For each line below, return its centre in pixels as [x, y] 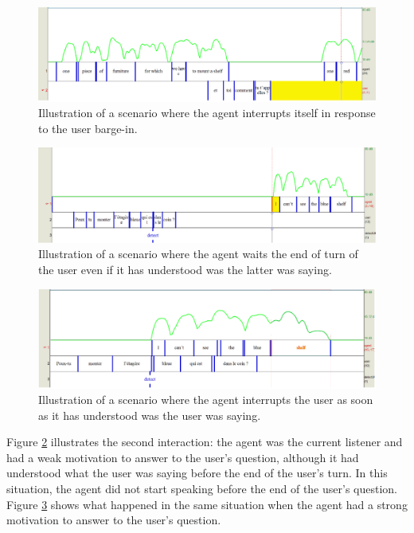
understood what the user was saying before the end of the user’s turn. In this [197, 473]
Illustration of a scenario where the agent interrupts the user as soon [206, 400]
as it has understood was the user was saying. [150, 415]
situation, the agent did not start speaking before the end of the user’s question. [202, 489]
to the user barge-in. [88, 128]
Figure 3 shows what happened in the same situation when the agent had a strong [207, 504]
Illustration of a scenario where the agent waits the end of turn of [198, 254]
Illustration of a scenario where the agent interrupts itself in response [207, 113]
